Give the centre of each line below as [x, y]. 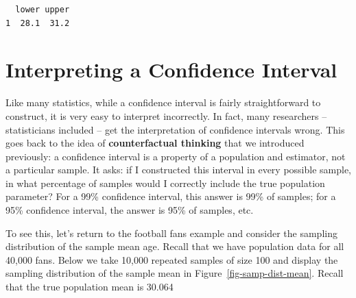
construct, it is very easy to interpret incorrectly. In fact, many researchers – [166, 115]
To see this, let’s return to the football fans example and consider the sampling [171, 233]
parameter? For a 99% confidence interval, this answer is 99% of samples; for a [171, 196]
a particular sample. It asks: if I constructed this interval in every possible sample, [179, 170]
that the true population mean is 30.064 [90, 287]
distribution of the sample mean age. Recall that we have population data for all [175, 246]
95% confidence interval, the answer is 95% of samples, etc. [130, 210]
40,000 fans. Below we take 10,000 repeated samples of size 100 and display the [172, 259]
